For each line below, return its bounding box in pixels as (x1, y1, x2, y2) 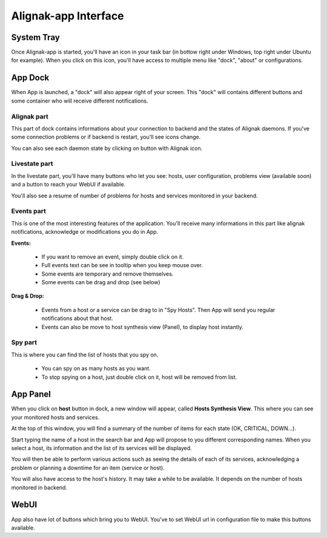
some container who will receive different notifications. (11, 97, 148, 104)
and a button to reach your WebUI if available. (11, 181, 126, 188)
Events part (11, 207, 47, 216)
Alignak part (11, 112, 48, 121)
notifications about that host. (41, 315, 113, 322)
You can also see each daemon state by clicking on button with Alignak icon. (11, 145, 203, 152)
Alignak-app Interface (11, 9, 124, 22)
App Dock (11, 73, 50, 83)
